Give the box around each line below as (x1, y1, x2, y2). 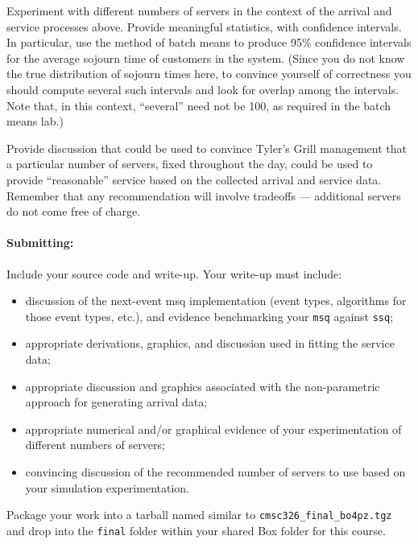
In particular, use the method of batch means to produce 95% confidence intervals (6, 34, 412, 51)
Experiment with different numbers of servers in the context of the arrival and (6, 2, 392, 19)
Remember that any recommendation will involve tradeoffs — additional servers (6, 187, 401, 204)
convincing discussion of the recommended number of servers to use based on (25, 463, 406, 480)
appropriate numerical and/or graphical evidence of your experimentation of (25, 420, 402, 437)
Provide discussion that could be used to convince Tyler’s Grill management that (6, 139, 408, 156)
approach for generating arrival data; (25, 394, 208, 410)
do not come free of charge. (6, 203, 141, 220)
